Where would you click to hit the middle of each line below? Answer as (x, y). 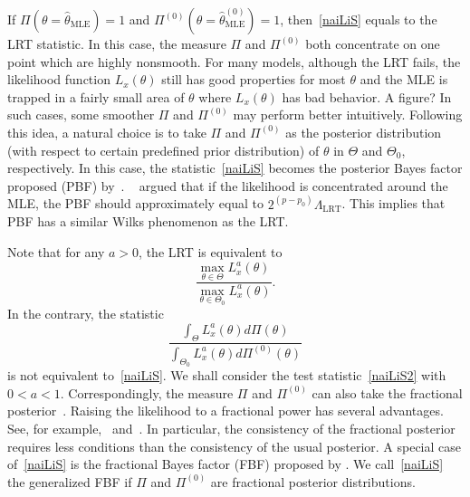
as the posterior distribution (364, 132)
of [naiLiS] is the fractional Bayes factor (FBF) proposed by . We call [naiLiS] (225, 464)
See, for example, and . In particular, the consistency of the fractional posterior (231, 428)
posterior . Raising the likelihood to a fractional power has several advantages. (225, 411)
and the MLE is (404, 79)
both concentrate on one (373, 43)
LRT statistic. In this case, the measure (117, 43)
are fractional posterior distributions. (313, 481)
